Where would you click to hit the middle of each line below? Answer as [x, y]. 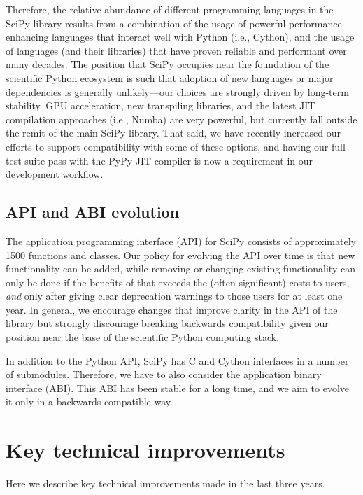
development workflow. [55, 174]
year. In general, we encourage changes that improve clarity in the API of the [172, 309]
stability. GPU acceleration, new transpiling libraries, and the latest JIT [161, 105]
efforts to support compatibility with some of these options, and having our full [176, 146]
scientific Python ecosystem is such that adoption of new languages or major [170, 77]
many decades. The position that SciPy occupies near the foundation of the [168, 64]
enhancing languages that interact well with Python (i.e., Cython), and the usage [180, 37]
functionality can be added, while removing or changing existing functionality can [180, 269]
